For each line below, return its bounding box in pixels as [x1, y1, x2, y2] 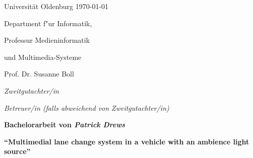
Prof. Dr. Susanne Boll [4, 68, 74, 79]
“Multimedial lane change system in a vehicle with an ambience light [4, 136, 249, 146]
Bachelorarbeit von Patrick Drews [4, 119, 125, 130]
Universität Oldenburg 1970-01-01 [4, 1, 109, 11]
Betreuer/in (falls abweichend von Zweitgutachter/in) [4, 102, 169, 113]
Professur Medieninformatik [4, 35, 90, 45]
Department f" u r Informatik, [4, 18, 92, 28]
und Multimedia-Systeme [4, 51, 82, 62]
